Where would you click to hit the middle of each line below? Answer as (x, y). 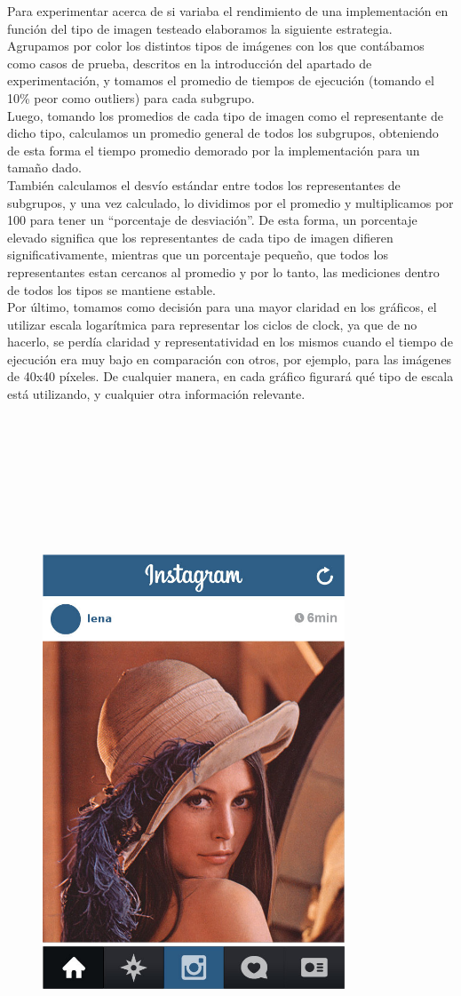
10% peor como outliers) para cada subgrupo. (131, 97)
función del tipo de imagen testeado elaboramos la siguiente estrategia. (200, 28)
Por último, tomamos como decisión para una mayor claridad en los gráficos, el (222, 307)
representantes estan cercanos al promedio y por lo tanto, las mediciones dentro (223, 271)
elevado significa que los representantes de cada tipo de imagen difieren (200, 237)
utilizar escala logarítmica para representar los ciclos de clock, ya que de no (212, 324)
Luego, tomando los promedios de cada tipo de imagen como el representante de (225, 115)
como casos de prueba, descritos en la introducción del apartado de (190, 63)
